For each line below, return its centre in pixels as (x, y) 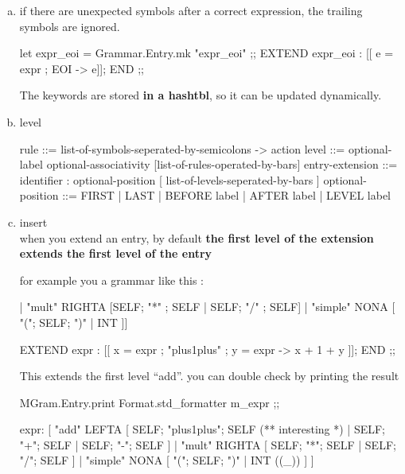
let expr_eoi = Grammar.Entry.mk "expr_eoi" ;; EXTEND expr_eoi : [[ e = (206, 53)
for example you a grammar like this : (111, 280)
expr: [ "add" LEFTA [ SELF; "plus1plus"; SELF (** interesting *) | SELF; (202, 429)
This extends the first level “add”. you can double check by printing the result (209, 376)
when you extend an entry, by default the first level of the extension (197, 237)
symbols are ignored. (70, 26)
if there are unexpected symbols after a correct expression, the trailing (191, 10)
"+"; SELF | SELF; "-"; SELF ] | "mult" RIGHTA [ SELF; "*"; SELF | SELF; (208, 444)
